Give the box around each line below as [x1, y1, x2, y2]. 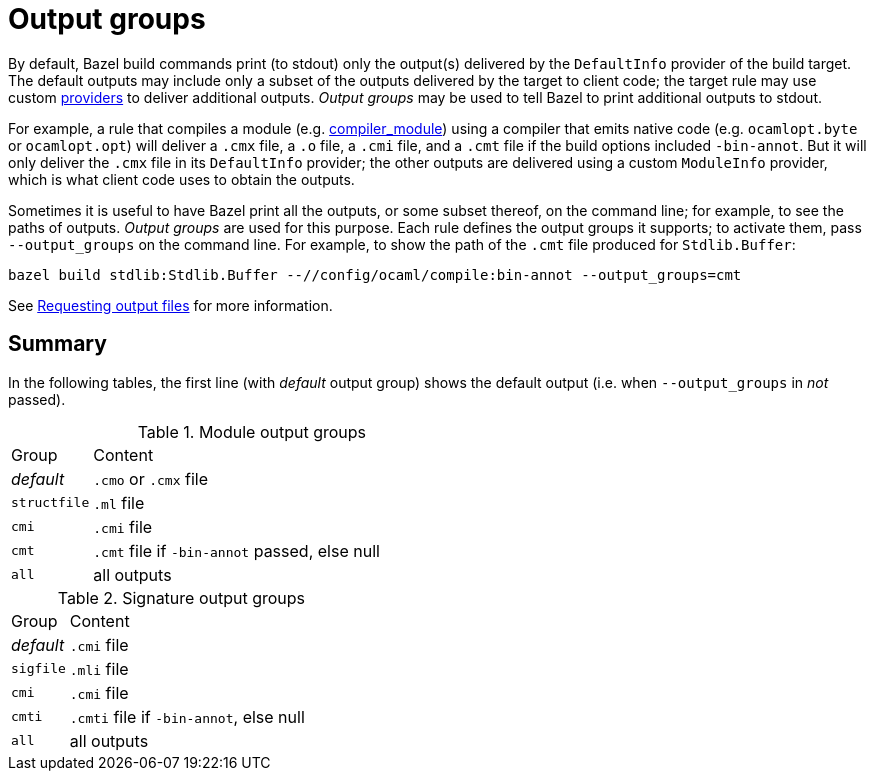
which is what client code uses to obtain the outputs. [8, 170, 355, 188]
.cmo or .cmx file [93, 468, 209, 489]
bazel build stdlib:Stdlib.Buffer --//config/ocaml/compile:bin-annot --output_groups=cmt [8, 266, 742, 283]
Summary [8, 331, 107, 357]
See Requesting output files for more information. [8, 296, 333, 314]
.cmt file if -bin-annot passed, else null [93, 540, 380, 561]
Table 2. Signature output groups [57, 587, 306, 608]
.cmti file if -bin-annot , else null [69, 706, 305, 727]
